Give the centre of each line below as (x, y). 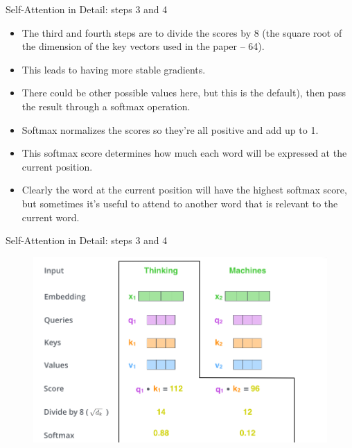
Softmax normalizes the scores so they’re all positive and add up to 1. (170, 129)
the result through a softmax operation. (106, 106)
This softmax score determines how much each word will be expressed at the (184, 153)
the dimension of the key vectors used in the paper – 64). (143, 46)
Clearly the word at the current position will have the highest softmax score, (184, 190)
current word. (51, 217)
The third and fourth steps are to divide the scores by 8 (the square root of (182, 32)
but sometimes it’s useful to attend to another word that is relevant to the (180, 203)
